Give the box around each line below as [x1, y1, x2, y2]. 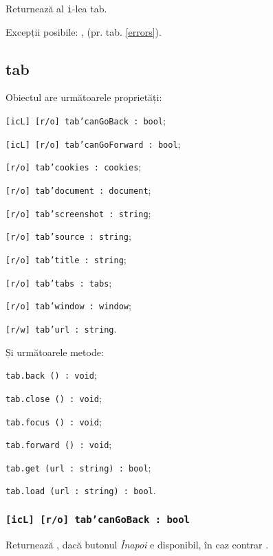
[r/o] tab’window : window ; [6, 298, 131, 313]
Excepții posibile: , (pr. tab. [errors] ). [6, 24, 162, 38]
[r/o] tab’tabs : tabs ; [6, 275, 112, 289]
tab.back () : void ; [6, 368, 97, 382]
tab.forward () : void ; [6, 437, 112, 452]
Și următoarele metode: [6, 344, 104, 359]
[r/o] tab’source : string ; [6, 229, 131, 243]
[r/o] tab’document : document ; [6, 183, 151, 197]
